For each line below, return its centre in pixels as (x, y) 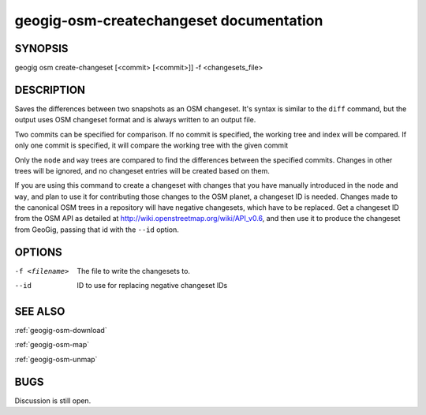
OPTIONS (38, 252)
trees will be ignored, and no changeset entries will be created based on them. (142, 170)
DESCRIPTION (50, 90)
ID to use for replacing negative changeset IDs (152, 286)
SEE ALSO (40, 311)
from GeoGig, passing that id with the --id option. (97, 230)
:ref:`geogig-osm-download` (61, 331)
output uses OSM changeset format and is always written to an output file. (135, 120)
